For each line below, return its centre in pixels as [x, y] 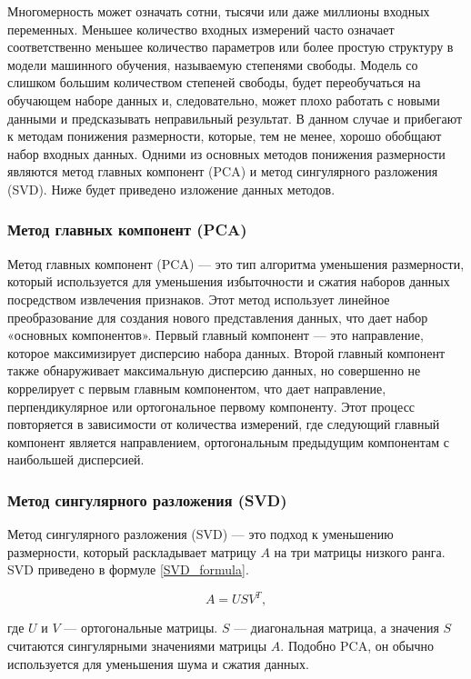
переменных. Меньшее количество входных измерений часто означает [201, 29]
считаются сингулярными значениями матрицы [137, 645]
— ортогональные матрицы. [141, 628]
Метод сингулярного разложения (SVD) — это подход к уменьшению [200, 534]
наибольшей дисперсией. [76, 459]
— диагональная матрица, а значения [336, 628]
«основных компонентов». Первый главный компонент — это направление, [215, 335]
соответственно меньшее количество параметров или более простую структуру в [230, 47]
